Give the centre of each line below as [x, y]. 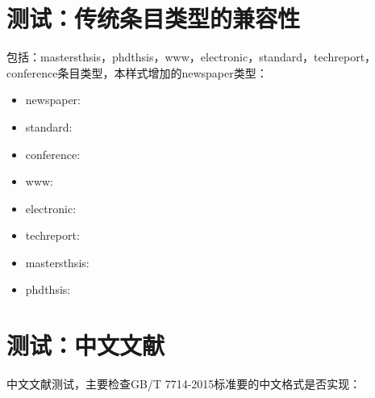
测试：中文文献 [86, 345]
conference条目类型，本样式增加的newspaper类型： [137, 72]
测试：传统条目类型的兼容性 [154, 18]
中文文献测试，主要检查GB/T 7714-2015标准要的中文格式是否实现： [184, 384]
